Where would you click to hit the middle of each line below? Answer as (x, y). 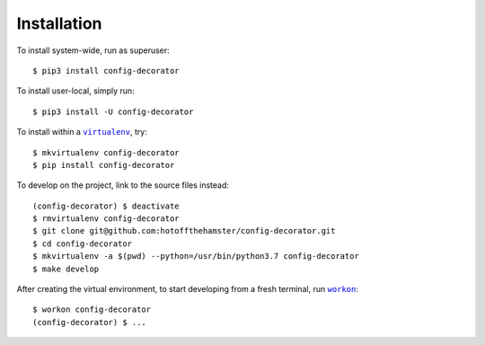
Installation (59, 23)
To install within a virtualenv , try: (82, 132)
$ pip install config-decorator (104, 165)
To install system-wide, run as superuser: (93, 50)
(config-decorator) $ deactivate (106, 206)
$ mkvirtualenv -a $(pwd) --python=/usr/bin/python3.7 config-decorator (196, 257)
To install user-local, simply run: (75, 91)
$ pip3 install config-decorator (106, 71)
